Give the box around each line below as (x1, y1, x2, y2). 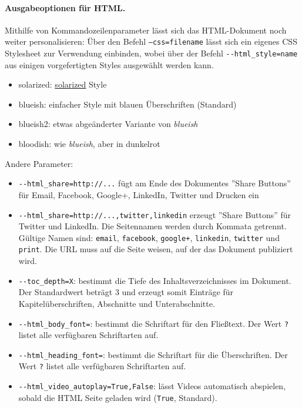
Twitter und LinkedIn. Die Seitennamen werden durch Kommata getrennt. (18, 220, 287, 232)
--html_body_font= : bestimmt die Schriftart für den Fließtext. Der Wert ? (18, 317, 289, 329)
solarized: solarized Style (18, 78, 107, 91)
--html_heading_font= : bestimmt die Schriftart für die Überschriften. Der (18, 348, 288, 360)
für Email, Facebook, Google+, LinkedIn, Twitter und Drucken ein (18, 188, 259, 200)
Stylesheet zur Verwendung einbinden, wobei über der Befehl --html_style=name (5, 47, 298, 59)
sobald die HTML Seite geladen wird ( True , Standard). (18, 391, 217, 403)
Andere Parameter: (5, 157, 73, 169)
